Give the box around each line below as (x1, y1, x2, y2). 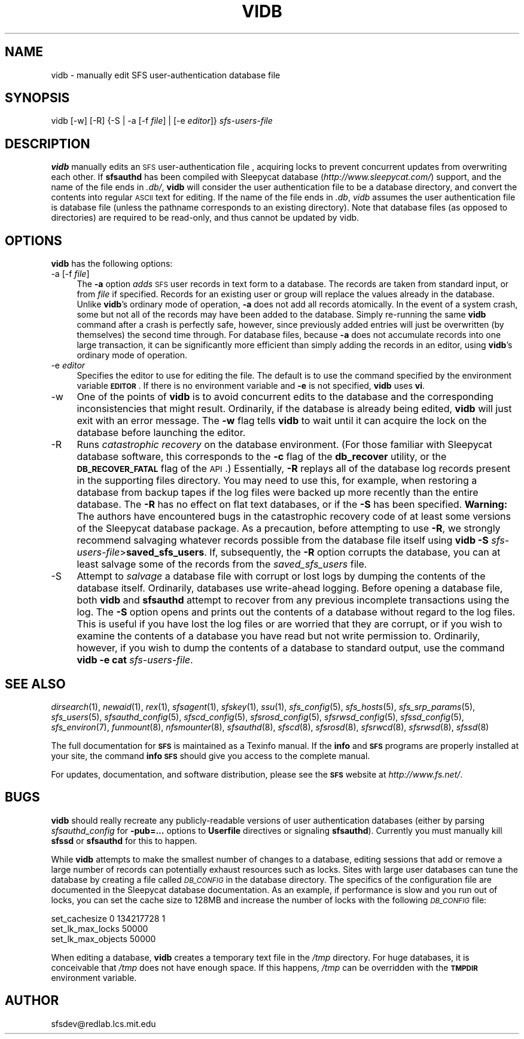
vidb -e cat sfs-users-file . (77, 654, 193, 666)
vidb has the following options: (51, 258, 173, 269)
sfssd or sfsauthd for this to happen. (51, 835, 197, 846)
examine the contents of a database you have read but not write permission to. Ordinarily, (77, 630, 480, 642)
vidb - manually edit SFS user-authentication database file (51, 69, 281, 80)
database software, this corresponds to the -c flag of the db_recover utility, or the (77, 450, 447, 463)
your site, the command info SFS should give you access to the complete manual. (51, 750, 370, 761)
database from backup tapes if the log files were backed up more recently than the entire (77, 486, 479, 499)
